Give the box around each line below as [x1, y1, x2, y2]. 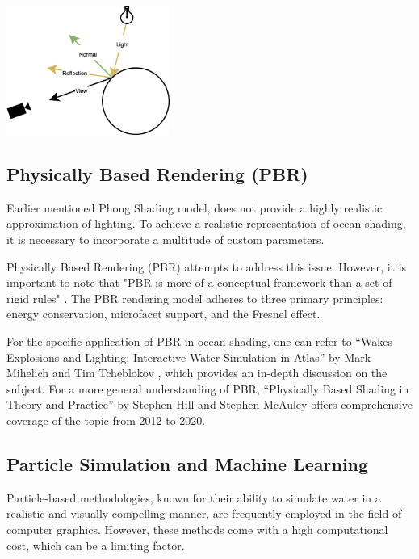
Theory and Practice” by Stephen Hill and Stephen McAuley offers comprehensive [6, 396, 413, 413]
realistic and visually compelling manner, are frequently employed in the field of [6, 505, 402, 522]
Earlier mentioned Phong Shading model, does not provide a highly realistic [6, 199, 383, 216]
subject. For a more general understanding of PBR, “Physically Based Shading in [6, 380, 409, 397]
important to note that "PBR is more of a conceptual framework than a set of [6, 274, 392, 291]
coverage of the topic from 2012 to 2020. [6, 412, 206, 428]
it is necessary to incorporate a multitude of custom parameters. [6, 231, 325, 248]
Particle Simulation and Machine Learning [6, 451, 369, 476]
